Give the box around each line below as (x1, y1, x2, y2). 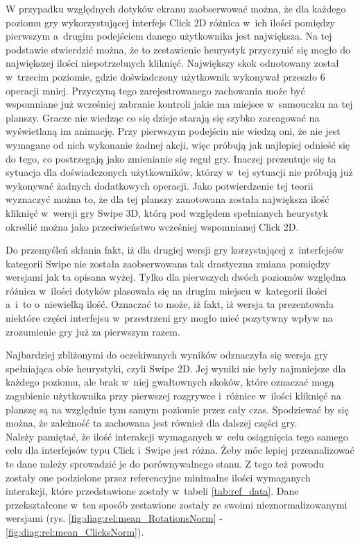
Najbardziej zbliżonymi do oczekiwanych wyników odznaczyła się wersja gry (6, 347, 329, 362)
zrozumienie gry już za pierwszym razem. (6, 324, 180, 338)
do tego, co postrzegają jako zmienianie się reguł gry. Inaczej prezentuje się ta (6, 151, 336, 165)
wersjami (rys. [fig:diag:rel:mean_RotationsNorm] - (6, 511, 223, 525)
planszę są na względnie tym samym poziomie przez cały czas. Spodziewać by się (6, 402, 349, 416)
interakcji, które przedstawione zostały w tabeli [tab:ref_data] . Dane (6, 484, 299, 498)
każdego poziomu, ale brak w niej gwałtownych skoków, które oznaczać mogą (6, 374, 334, 389)
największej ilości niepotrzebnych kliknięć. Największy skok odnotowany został (6, 56, 339, 70)
